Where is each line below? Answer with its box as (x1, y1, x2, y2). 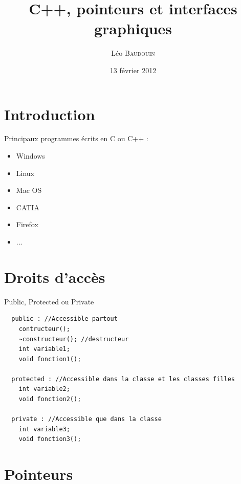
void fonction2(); (18, 395, 81, 403)
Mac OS (16, 185, 42, 195)
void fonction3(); (18, 435, 81, 443)
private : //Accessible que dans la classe (11, 415, 162, 423)
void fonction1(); (18, 355, 81, 363)
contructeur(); (18, 325, 70, 333)
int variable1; (18, 345, 70, 353)
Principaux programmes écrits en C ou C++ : (4, 133, 148, 144)
